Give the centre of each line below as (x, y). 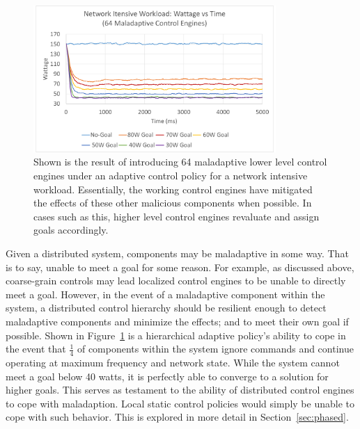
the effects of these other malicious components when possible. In (173, 203)
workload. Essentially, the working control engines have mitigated (173, 189)
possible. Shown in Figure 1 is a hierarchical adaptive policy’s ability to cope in (176, 335)
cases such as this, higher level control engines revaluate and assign (177, 216)
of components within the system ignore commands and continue (215, 349)
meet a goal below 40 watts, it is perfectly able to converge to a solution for (167, 376)
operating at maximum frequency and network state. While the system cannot (173, 362)
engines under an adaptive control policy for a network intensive (171, 176)
